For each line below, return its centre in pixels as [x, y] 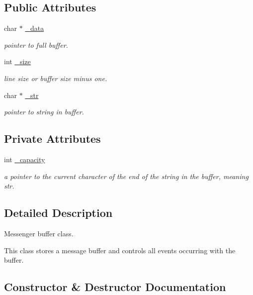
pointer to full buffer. [36, 45]
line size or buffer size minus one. [56, 78]
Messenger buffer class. [39, 233]
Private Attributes [52, 139]
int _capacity [25, 159]
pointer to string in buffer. [44, 112]
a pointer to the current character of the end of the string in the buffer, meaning [126, 176]
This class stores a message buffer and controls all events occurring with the [120, 250]
